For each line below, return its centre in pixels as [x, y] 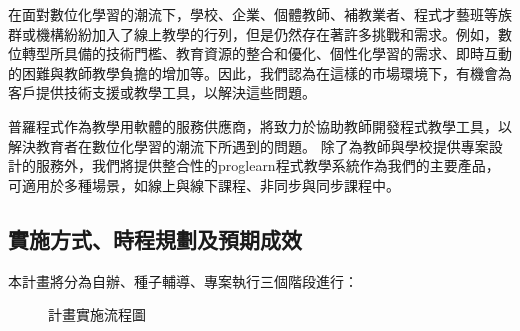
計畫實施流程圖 [97, 314]
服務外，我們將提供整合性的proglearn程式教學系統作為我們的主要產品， [267, 165]
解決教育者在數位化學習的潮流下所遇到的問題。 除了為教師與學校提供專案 [248, 145]
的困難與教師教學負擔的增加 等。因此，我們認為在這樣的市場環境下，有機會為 [260, 72]
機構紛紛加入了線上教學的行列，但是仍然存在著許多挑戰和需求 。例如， [266, 33]
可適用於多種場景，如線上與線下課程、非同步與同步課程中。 [204, 184]
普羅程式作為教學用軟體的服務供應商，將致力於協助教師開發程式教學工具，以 [260, 125]
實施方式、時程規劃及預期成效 [155, 238]
